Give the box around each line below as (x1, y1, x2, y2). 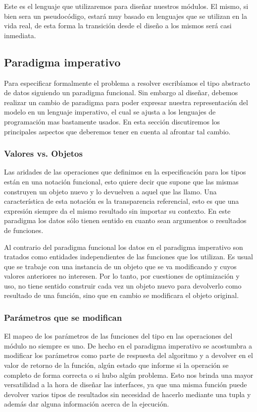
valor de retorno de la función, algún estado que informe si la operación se (4, 360, 229, 370)
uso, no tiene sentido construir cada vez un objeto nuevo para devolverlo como (4, 280, 242, 291)
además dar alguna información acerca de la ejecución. (4, 399, 169, 409)
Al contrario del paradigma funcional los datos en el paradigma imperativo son (4, 241, 243, 252)
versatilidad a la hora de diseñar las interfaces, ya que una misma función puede (4, 379, 247, 390)
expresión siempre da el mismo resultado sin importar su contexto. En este (4, 205, 231, 216)
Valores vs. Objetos (4, 147, 83, 160)
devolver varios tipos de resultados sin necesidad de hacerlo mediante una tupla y (4, 389, 251, 399)
